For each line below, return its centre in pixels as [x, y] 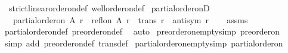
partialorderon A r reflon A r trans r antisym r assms [130, 19]
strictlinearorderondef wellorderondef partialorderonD [109, 8]
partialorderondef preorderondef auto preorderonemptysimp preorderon [142, 31]
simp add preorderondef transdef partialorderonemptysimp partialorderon [144, 43]
